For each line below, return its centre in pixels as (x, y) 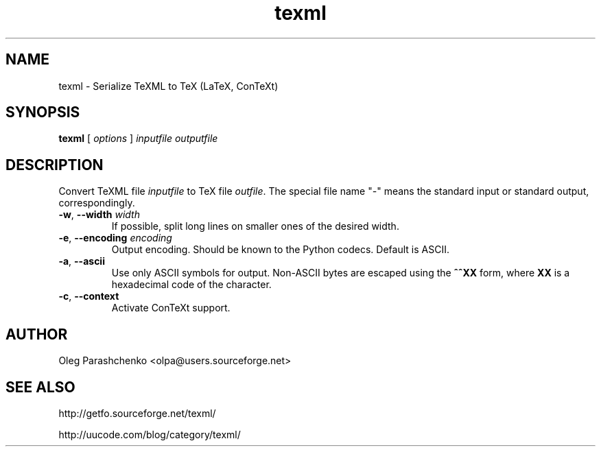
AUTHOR (37, 334)
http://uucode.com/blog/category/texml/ (150, 434)
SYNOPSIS (43, 112)
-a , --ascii (82, 261)
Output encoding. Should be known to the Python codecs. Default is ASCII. (280, 250)
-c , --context (89, 296)
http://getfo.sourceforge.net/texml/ (137, 413)
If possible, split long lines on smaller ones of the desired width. (255, 226)
